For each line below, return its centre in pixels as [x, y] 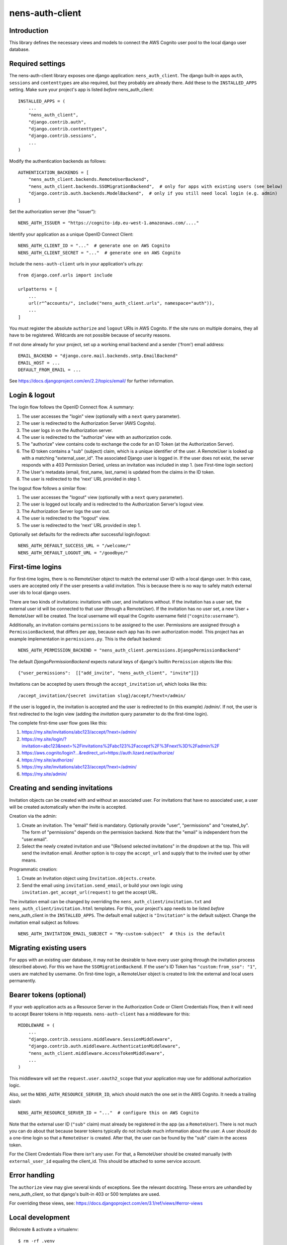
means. [29, 860]
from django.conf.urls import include [65, 275]
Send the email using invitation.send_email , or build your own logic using [102, 885]
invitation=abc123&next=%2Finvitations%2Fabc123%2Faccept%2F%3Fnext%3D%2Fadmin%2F [121, 746]
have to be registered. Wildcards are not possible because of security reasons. [90, 335]
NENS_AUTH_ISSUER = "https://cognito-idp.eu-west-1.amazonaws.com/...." [108, 223]
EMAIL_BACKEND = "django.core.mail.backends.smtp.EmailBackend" [98, 356]
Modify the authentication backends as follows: [58, 161]
